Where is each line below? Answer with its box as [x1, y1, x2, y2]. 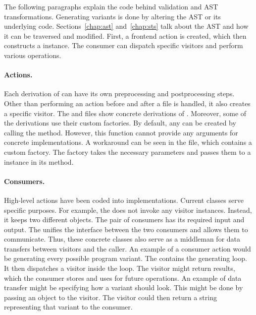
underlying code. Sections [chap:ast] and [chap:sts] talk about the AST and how [4, 21, 249, 31]
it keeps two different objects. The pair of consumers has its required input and [4, 214, 245, 225]
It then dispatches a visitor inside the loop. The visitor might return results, [4, 263, 235, 273]
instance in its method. [4, 156, 74, 167]
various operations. [4, 50, 61, 60]
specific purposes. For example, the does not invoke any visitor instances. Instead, [4, 204, 252, 215]
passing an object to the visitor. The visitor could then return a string [4, 292, 217, 302]
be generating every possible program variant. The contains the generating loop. [4, 253, 247, 263]
